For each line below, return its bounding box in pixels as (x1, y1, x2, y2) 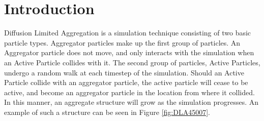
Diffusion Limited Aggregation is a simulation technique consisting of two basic (4, 27, 251, 38)
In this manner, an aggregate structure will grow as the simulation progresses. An (4, 97, 259, 107)
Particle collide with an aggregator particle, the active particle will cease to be (4, 77, 248, 88)
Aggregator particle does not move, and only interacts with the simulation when (4, 47, 254, 58)
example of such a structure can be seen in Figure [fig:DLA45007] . (4, 106, 210, 117)
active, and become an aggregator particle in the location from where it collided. (4, 87, 255, 97)
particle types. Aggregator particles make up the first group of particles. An (4, 37, 241, 48)
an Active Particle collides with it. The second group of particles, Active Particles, (4, 57, 260, 67)
